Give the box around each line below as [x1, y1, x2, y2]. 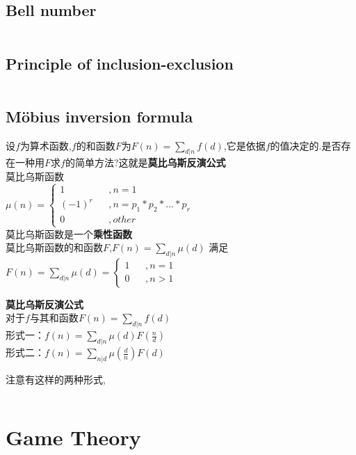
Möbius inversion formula [6, 105, 193, 127]
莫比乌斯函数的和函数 [6, 240, 103, 255]
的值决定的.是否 [270, 138, 341, 152]
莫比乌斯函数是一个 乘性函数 [6, 226, 132, 241]
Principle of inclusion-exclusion [6, 52, 234, 74]
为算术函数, [19, 138, 72, 152]
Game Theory [6, 422, 141, 451]
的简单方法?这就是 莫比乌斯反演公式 [65, 155, 226, 170]
